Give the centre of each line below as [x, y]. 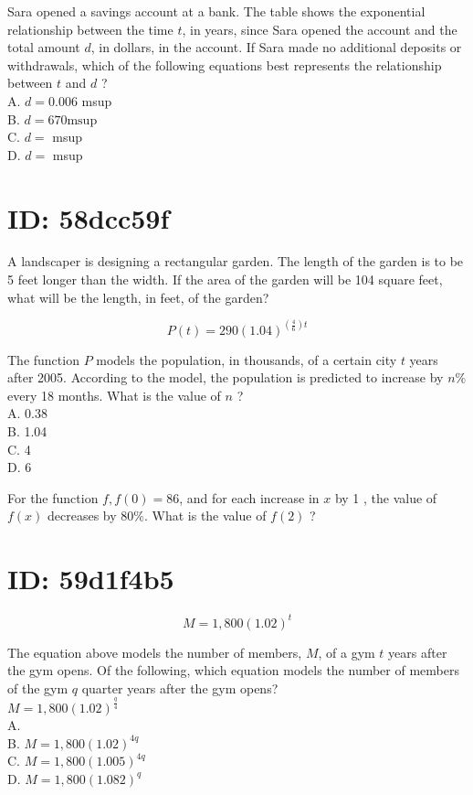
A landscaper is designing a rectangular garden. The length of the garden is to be [236, 261]
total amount [44, 47]
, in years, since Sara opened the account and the [320, 29]
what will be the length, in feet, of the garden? [138, 297]
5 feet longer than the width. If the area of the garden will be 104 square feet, [225, 279]
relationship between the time [90, 29]
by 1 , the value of [386, 497]
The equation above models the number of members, [155, 652]
